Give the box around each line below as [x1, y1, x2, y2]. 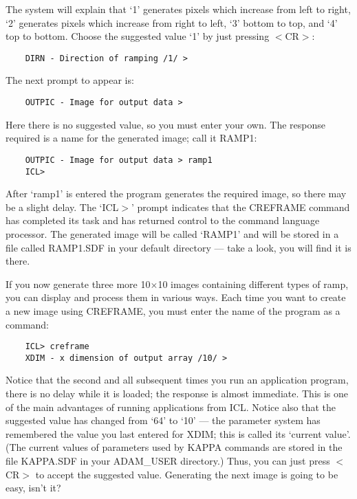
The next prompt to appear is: [6, 73, 134, 87]
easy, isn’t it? [6, 480, 61, 495]
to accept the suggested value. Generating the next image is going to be [35, 467, 338, 481]
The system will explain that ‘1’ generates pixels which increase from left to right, [6, 2, 351, 16]
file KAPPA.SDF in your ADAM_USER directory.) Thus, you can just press [6, 454, 330, 467]
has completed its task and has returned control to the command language [6, 213, 320, 228]
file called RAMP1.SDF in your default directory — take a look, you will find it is [6, 240, 351, 254]
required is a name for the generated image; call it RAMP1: [6, 131, 257, 145]
